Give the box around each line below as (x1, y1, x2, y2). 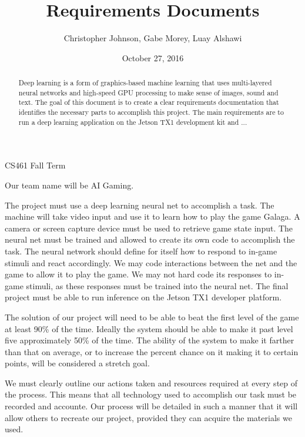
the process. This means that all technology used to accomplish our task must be (5, 388, 297, 400)
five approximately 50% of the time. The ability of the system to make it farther (5, 334, 294, 346)
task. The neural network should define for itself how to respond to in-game (5, 244, 277, 257)
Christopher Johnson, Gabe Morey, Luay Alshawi (63, 32, 242, 44)
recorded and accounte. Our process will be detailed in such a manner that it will (5, 400, 298, 412)
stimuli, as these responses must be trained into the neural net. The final (26, 279, 289, 292)
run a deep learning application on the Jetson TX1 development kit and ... (18, 117, 247, 127)
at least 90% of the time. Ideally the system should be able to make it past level (5, 322, 293, 335)
